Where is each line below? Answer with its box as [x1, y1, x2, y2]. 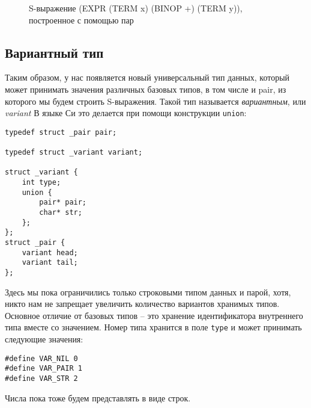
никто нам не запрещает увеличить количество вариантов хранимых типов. [5, 297, 280, 310]
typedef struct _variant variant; [5, 148, 143, 157]
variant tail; [22, 258, 78, 267]
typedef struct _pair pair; [5, 128, 117, 137]
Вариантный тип [5, 43, 104, 61]
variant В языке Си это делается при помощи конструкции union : [5, 107, 247, 119]
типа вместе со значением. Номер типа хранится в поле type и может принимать [5, 321, 302, 333]
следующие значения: [5, 333, 83, 345]
